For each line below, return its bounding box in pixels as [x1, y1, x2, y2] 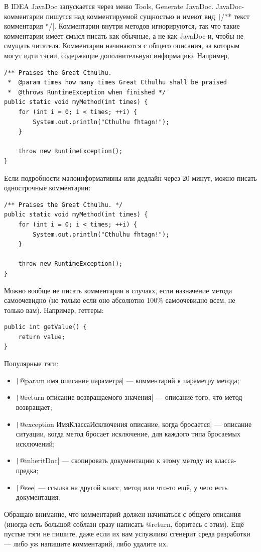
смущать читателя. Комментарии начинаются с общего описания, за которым [4, 40, 240, 51]
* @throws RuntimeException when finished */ [8, 88, 166, 96]
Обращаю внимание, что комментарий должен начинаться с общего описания [4, 508, 241, 519]
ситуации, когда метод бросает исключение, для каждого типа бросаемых [16, 428, 240, 439]
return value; [18, 333, 65, 341]
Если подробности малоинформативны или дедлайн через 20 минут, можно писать [4, 172, 257, 183]
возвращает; [16, 401, 52, 412]
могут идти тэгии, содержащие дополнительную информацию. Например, [4, 50, 229, 61]
